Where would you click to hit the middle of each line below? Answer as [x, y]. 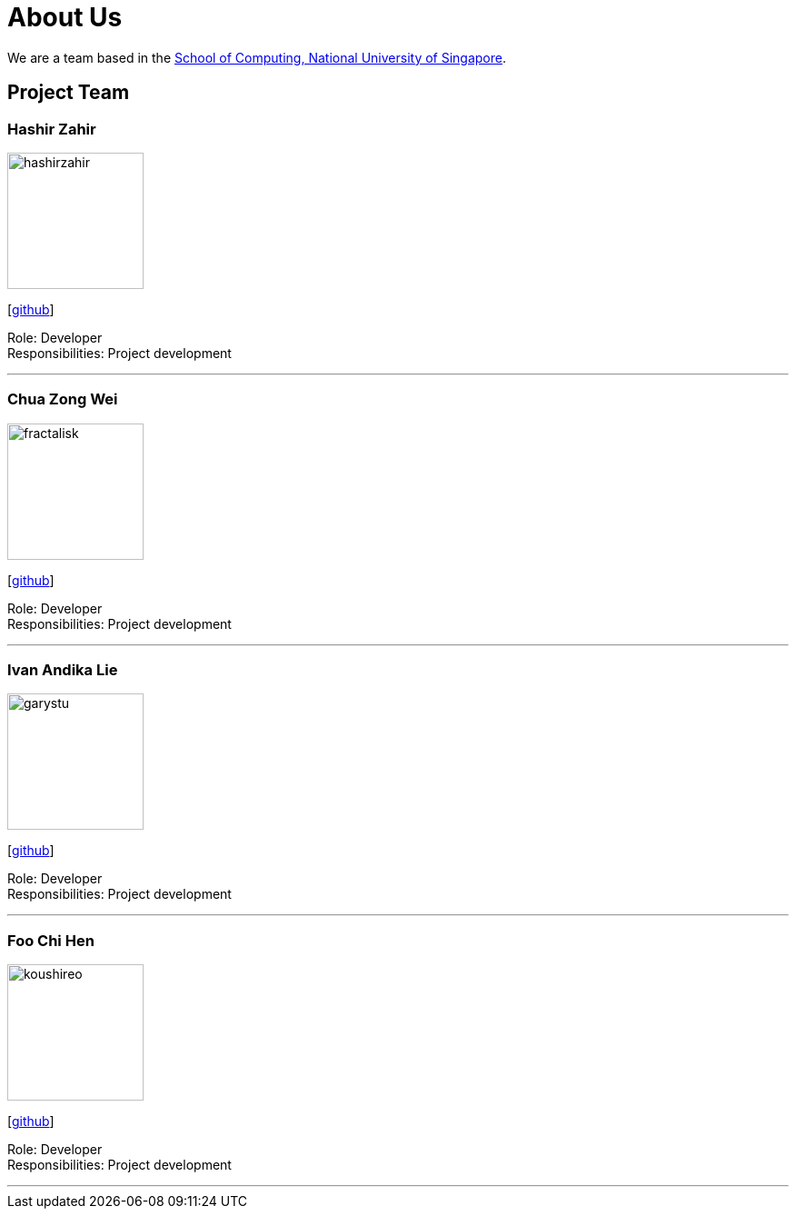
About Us [65, 17]
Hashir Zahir [52, 129]
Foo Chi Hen [51, 940]
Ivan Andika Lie [63, 670]
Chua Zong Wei [63, 399]
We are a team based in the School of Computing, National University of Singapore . [257, 57]
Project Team [69, 93]
